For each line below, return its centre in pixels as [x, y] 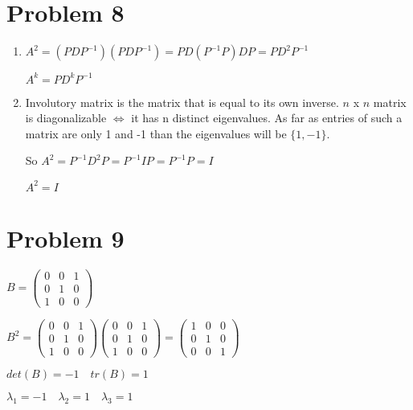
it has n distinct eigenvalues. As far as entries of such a [267, 118]
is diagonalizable [66, 118]
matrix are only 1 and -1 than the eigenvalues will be [156, 133]
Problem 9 [65, 238]
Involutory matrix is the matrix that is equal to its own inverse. [182, 102]
